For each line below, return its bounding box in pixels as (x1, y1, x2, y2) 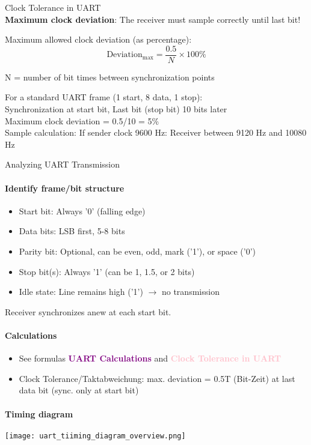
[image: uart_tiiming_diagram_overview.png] (5, 431, 186, 440)
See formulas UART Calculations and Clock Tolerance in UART (19, 352, 282, 365)
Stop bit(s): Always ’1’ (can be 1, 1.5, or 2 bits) (19, 265, 195, 277)
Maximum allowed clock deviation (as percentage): (5, 33, 192, 46)
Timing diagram (5, 407, 73, 420)
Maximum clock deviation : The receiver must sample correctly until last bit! (5, 13, 301, 25)
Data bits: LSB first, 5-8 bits (19, 225, 125, 237)
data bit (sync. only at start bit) (19, 384, 139, 396)
